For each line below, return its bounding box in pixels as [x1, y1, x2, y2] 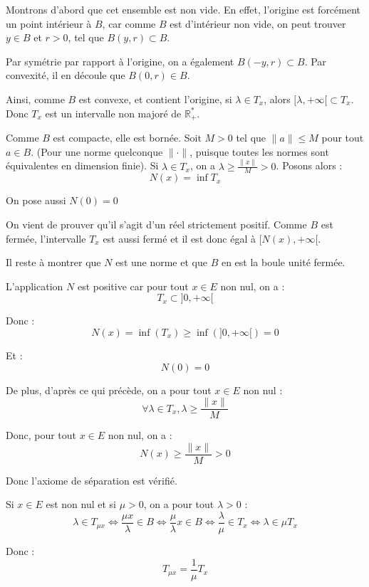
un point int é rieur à [6, 16, 92, 31]
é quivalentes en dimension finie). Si [6, 158, 159, 173]
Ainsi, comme [6, 91, 65, 106]
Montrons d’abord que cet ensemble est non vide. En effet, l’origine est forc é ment [6, 2, 361, 16]
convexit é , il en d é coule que [6, 68, 125, 83]
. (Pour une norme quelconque [31, 144, 163, 159]
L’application [6, 278, 63, 293]
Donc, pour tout [6, 428, 77, 443]
